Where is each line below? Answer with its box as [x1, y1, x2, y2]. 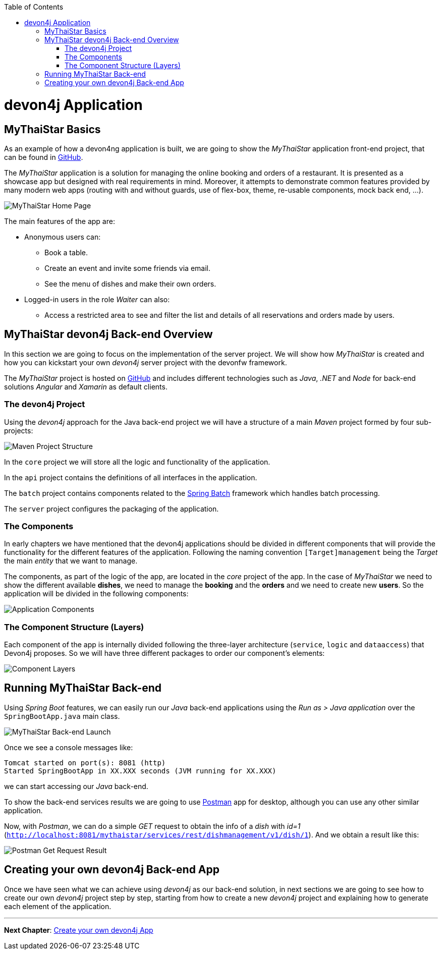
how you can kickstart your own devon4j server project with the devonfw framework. [4, 358, 287, 367]
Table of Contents [4, 3, 64, 11]
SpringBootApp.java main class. [4, 711, 120, 720]
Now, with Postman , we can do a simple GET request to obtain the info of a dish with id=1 [4, 821, 301, 830]
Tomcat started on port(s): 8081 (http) [4, 758, 166, 767]
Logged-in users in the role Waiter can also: [24, 295, 170, 304]
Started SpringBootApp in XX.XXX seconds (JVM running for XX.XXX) [4, 766, 277, 775]
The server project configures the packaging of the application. [4, 504, 219, 513]
